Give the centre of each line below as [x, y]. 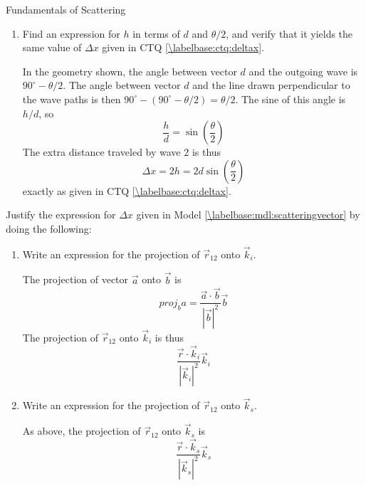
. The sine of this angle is [291, 99]
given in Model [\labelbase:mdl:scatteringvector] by [248, 215]
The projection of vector [75, 279]
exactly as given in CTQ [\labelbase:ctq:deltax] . [127, 190]
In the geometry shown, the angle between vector [130, 71]
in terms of [156, 33]
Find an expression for [71, 33]
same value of [52, 47]
